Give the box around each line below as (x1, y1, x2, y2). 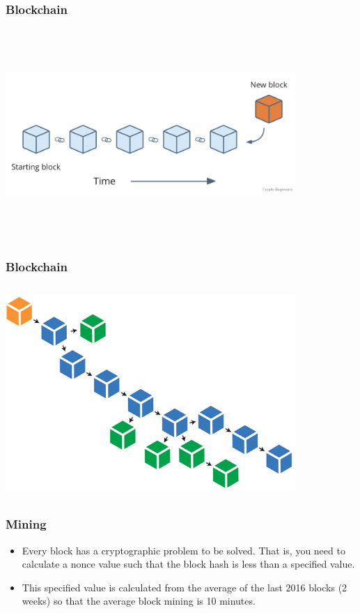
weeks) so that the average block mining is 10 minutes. (22, 593, 256, 608)
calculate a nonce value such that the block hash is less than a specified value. (22, 557, 355, 571)
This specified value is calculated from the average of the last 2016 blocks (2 (22, 580, 347, 594)
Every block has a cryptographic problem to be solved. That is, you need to (22, 543, 345, 557)
